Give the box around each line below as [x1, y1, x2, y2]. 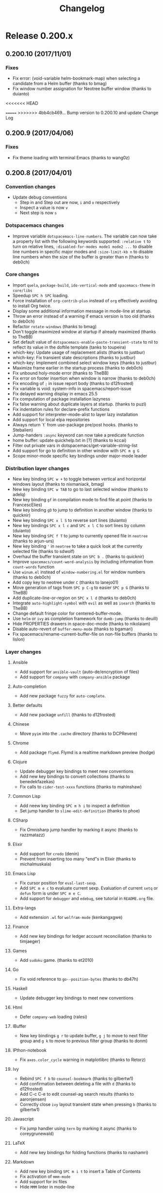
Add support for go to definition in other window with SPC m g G [12, 447, 140, 453]
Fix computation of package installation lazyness [12, 396, 111, 402]
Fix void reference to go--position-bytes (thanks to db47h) [19, 976, 139, 982]
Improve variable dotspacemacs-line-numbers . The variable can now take [12, 233, 157, 239]
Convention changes [5, 183, 56, 190]
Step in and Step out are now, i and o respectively [19, 200, 120, 205]
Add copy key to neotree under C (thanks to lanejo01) [12, 580, 119, 586]
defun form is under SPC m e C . [19, 890, 81, 896]
